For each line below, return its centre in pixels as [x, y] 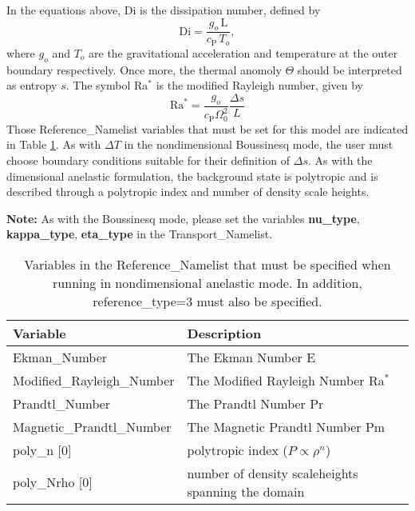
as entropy [32, 85]
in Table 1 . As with [54, 144]
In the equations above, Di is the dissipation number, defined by [164, 10]
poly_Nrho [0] [53, 482]
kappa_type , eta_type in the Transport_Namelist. [140, 234]
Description [224, 333]
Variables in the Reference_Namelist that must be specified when [207, 264]
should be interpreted [350, 69]
